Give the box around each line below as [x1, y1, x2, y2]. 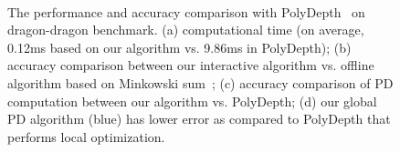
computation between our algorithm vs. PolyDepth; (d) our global [7, 91, 377, 110]
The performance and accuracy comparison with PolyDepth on [7, 2, 365, 21]
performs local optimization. [7, 127, 165, 146]
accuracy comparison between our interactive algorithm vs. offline [7, 56, 374, 75]
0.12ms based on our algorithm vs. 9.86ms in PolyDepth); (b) [7, 37, 352, 56]
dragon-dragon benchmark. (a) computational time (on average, [7, 20, 364, 39]
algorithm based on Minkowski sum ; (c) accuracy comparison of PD [7, 73, 394, 92]
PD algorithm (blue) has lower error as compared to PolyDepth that [7, 109, 391, 128]
